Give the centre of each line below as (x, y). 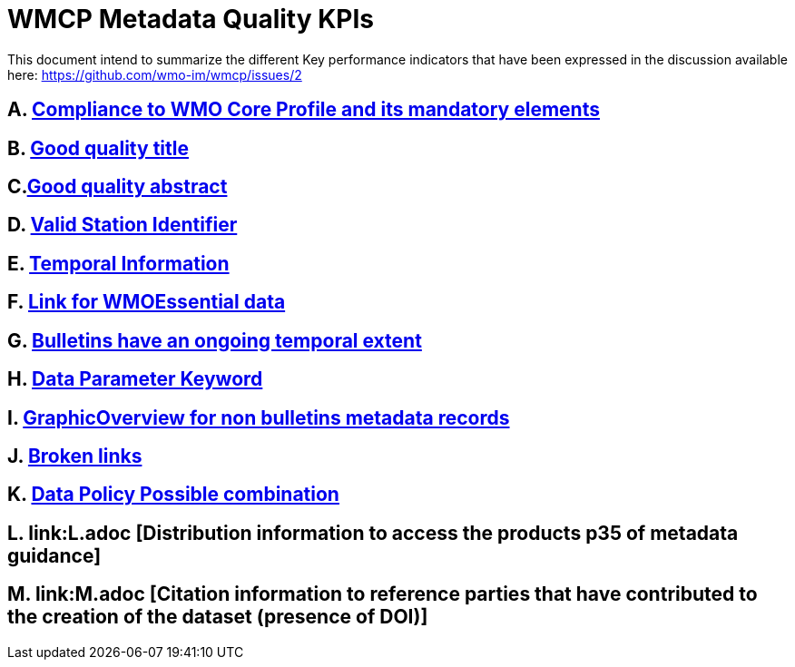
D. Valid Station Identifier (123, 225)
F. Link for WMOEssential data (147, 302)
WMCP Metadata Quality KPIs (191, 19)
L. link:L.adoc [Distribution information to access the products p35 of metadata (373, 533)
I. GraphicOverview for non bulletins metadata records (259, 417)
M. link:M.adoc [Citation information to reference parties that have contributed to (383, 594)
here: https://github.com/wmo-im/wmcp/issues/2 (155, 74)
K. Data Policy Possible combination (173, 495)
